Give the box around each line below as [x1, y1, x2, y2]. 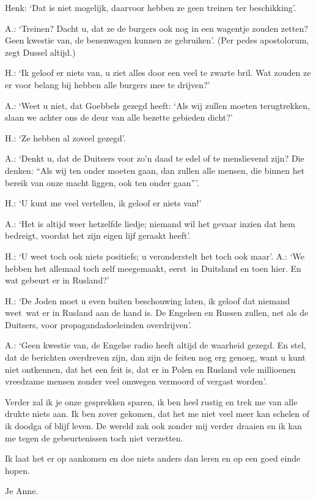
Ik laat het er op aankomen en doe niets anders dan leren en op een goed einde [5, 452, 301, 465]
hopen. [5, 463, 30, 476]
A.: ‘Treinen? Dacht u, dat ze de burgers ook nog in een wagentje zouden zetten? [5, 21, 308, 34]
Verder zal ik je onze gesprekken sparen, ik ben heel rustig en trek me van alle [5, 395, 298, 408]
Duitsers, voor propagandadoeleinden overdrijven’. [5, 318, 192, 331]
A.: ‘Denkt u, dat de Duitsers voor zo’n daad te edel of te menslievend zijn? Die [5, 152, 304, 165]
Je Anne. [5, 484, 39, 497]
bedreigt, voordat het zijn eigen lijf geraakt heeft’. [5, 229, 191, 242]
